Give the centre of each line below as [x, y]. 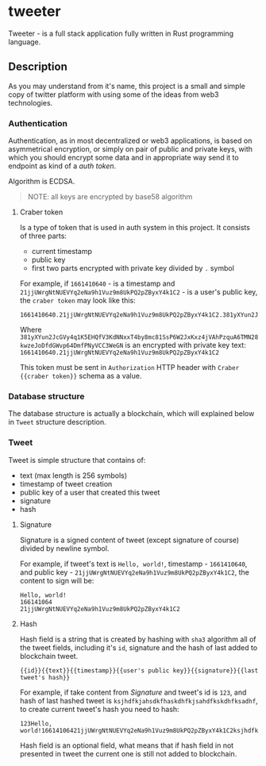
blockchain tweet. [49, 656]
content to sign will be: [57, 580]
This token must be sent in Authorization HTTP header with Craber [129, 368]
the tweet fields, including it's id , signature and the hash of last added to [139, 647]
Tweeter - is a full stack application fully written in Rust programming [121, 33]
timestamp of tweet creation [66, 483]
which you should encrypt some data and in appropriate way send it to [124, 158]
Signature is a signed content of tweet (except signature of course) [129, 540]
